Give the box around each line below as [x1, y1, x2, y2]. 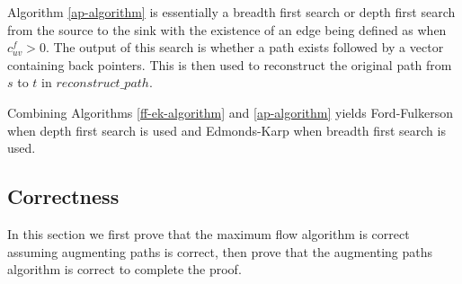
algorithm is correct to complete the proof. [7, 260, 242, 279]
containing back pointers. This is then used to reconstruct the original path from [7, 55, 452, 74]
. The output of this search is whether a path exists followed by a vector [45, 38, 444, 57]
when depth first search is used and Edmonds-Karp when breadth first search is [7, 120, 446, 139]
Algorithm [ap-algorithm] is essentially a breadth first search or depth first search [7, 3, 456, 21]
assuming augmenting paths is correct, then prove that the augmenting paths [7, 242, 433, 261]
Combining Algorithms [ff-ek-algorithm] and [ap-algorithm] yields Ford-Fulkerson [7, 102, 453, 121]
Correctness [7, 182, 120, 210]
